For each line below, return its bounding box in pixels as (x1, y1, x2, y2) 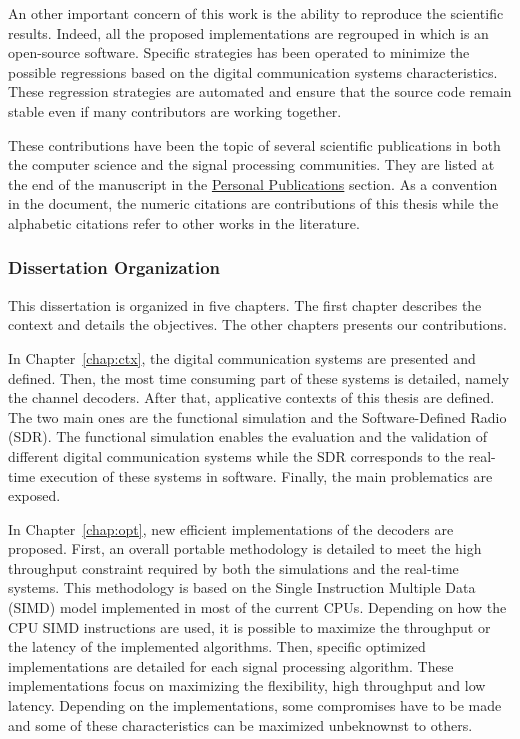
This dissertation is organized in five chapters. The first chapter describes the (8, 294, 482, 315)
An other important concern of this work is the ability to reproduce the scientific (8, 3, 504, 23)
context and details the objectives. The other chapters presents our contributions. (8, 314, 507, 335)
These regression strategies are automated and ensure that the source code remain (8, 81, 512, 102)
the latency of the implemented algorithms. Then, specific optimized (8, 636, 426, 657)
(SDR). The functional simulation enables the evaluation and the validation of (8, 426, 487, 447)
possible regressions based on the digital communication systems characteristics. (8, 61, 498, 82)
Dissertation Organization (8, 255, 221, 280)
